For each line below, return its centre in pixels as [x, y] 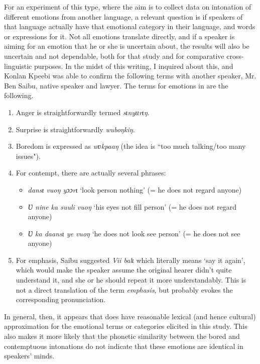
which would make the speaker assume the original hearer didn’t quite [124, 270]
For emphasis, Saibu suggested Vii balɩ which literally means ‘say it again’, [131, 260]
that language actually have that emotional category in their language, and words [130, 26]
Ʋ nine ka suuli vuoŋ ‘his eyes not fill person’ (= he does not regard [132, 206]
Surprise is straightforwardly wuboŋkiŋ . [75, 129]
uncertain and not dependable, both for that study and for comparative [114, 56]
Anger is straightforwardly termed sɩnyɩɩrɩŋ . [83, 112]
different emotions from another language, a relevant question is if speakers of [123, 16]
